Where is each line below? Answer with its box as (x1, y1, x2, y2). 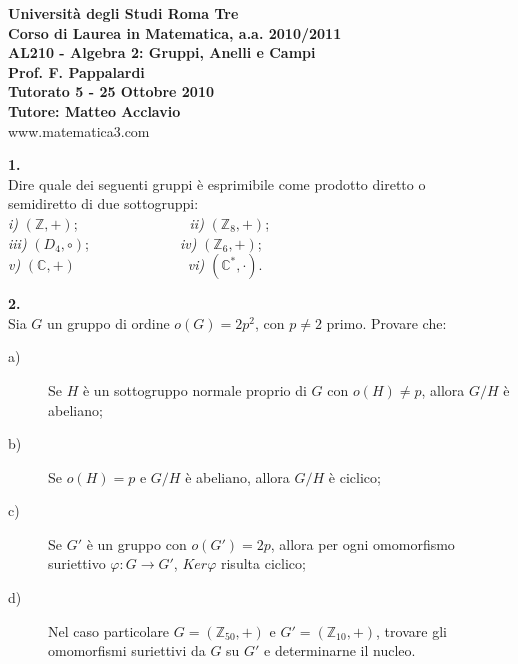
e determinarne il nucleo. (264, 640, 416, 661)
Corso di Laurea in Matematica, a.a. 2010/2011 (8, 22, 342, 43)
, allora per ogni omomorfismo (270, 533, 455, 554)
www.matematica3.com (8, 120, 150, 141)
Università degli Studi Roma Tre (8, 3, 239, 23)
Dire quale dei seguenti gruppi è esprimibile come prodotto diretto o (8, 173, 426, 194)
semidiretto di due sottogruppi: (8, 193, 199, 214)
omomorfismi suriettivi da (48, 640, 206, 661)
